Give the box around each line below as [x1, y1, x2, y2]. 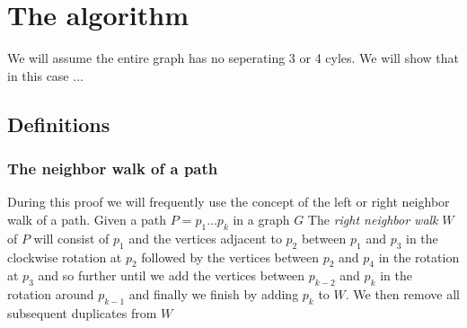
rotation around [7, 285, 94, 304]
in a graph [233, 209, 290, 228]
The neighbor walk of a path [7, 157, 218, 180]
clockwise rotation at [7, 247, 122, 266]
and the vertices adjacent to [128, 228, 282, 247]
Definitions [7, 110, 110, 137]
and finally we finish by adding [128, 285, 299, 304]
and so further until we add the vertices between [38, 266, 305, 285]
